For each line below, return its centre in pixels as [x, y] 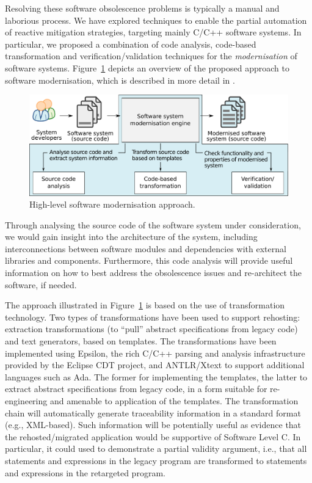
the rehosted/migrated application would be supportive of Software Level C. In [153, 436]
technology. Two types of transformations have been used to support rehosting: [153, 317]
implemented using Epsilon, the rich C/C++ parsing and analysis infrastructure [155, 353]
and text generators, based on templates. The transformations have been [141, 341]
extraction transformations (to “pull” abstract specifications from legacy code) [151, 329]
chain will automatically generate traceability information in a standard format [153, 412]
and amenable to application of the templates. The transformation [174, 401]
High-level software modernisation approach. [112, 204]
